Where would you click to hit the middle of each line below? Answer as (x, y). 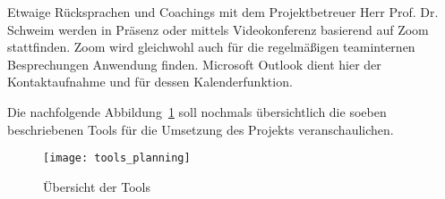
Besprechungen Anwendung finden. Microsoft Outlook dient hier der (194, 64)
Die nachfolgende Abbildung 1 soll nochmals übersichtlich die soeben (197, 111)
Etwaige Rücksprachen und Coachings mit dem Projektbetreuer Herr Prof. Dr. (223, 12)
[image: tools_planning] (117, 158)
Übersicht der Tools (97, 186)
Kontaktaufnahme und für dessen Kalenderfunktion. (150, 82)
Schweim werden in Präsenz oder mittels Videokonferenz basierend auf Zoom (218, 29)
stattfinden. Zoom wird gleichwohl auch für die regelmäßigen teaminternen (211, 47)
